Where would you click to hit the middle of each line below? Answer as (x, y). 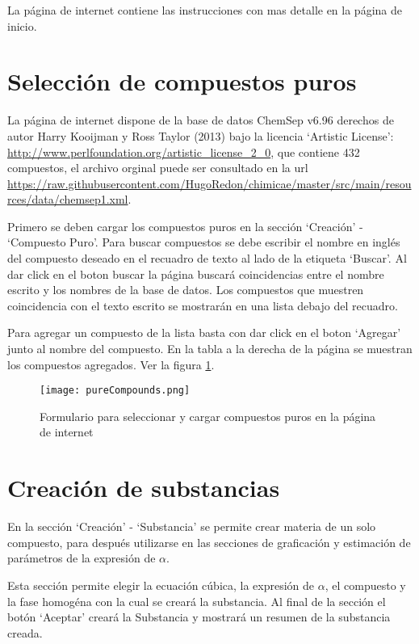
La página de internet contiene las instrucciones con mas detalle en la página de (205, 10)
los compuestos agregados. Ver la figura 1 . (111, 364)
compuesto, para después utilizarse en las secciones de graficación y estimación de (209, 542)
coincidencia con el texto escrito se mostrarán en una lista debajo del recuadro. (203, 305)
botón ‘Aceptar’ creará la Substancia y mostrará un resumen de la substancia (199, 617)
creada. (25, 632)
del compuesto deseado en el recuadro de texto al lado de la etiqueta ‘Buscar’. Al (207, 258)
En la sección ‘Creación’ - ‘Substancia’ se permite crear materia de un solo (192, 526)
